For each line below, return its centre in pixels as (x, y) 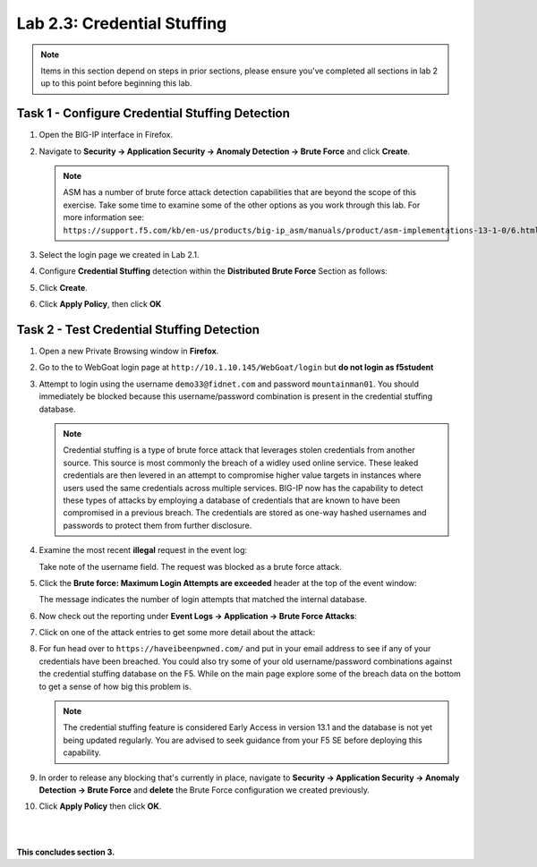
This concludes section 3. (66, 852)
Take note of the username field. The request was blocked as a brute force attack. (190, 566)
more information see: (104, 217)
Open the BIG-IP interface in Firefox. (106, 135)
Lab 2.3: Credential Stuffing (122, 23)
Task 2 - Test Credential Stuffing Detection (138, 330)
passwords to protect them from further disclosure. (158, 525)
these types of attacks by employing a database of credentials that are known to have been (232, 500)
